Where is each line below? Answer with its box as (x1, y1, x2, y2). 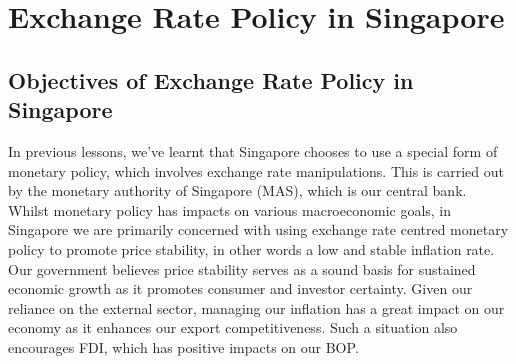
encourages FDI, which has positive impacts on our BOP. (8, 336, 359, 357)
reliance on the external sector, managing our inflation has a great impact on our (8, 297, 505, 318)
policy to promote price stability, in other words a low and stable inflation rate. (8, 238, 495, 259)
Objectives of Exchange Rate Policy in (8, 64, 414, 95)
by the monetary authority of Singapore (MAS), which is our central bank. (8, 180, 467, 201)
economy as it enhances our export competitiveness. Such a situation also (8, 317, 458, 338)
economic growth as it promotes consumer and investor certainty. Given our (8, 278, 473, 299)
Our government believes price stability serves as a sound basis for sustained (8, 258, 476, 279)
